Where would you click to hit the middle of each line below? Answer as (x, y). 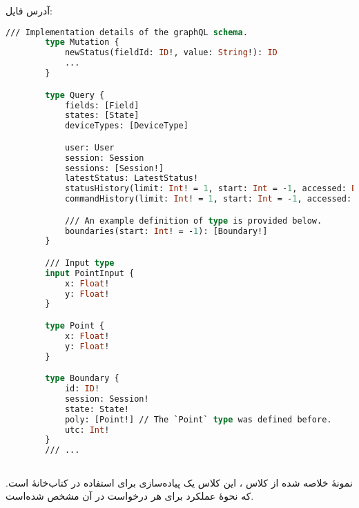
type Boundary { (82, 379)
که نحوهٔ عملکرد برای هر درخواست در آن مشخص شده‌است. (130, 496)
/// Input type (80, 263)
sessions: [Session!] (114, 168)
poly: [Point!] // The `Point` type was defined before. (198, 419)
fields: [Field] (102, 105)
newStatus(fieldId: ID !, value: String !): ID (171, 53)
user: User (89, 147)
